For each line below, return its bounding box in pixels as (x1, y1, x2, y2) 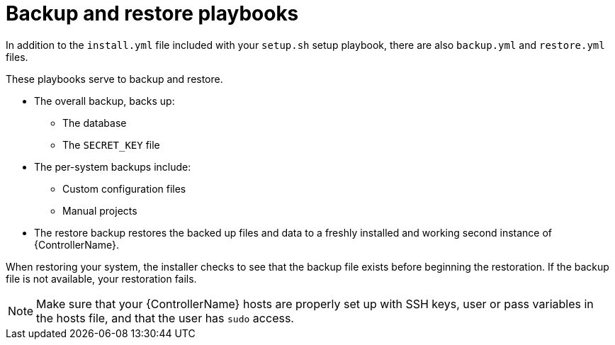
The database (62, 116, 127, 129)
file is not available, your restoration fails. (6, 272, 197, 285)
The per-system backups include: (34, 160, 191, 173)
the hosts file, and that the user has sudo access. (36, 310, 294, 325)
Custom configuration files (62, 182, 186, 195)
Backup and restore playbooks (6, 1, 299, 26)
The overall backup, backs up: (34, 94, 175, 107)
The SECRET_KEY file (62, 138, 160, 151)
